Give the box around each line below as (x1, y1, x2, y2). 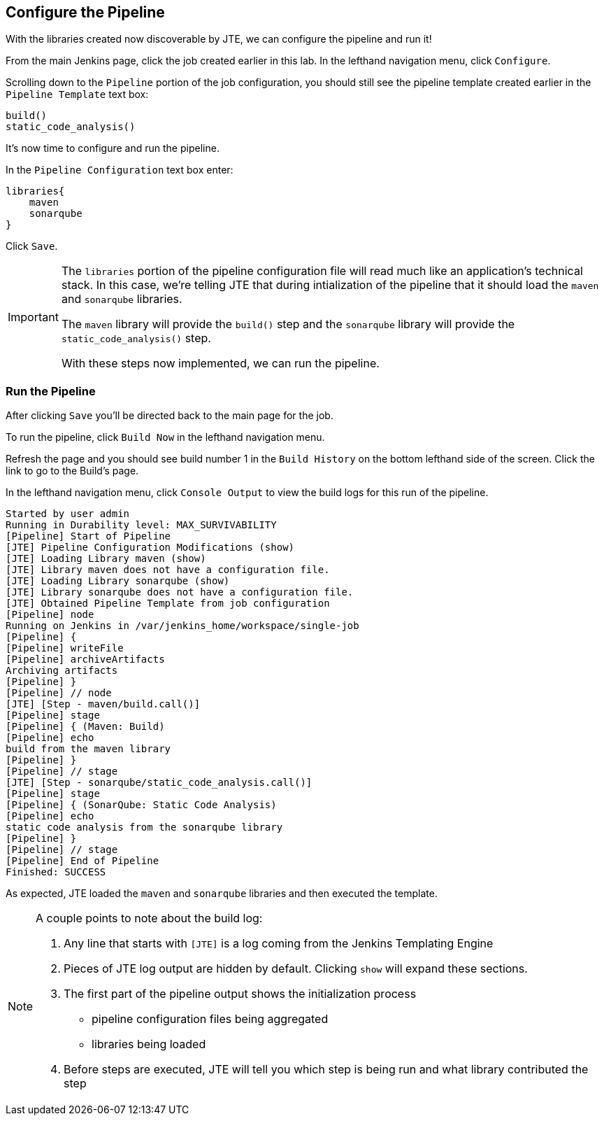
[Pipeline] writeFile (6, 642, 124, 654)
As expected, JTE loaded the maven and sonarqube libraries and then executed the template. (6, 887, 438, 900)
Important (8, 310, 59, 325)
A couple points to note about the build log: (36, 911, 263, 926)
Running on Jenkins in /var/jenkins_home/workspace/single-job (6, 620, 359, 632)
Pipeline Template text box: (6, 88, 149, 101)
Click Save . (6, 240, 58, 253)
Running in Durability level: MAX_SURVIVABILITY (6, 519, 277, 531)
